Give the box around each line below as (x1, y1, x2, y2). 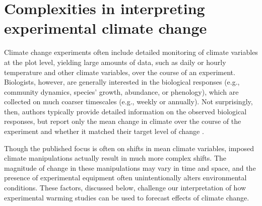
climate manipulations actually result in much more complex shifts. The (4, 153, 226, 163)
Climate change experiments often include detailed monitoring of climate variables (4, 47, 258, 57)
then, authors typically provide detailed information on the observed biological (4, 106, 247, 116)
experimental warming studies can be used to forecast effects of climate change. (4, 192, 249, 202)
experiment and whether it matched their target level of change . (4, 126, 204, 136)
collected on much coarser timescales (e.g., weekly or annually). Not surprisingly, (4, 96, 253, 107)
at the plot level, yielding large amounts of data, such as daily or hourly (4, 56, 226, 67)
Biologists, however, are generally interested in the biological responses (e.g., (4, 77, 240, 87)
